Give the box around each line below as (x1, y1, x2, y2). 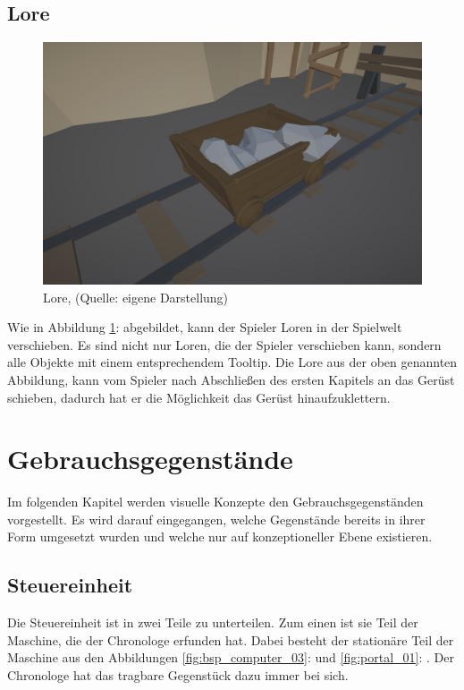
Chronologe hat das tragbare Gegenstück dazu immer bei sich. (7, 666, 349, 685)
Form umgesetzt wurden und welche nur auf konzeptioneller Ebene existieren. (7, 527, 433, 546)
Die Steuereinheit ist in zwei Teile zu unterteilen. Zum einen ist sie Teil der (7, 613, 418, 632)
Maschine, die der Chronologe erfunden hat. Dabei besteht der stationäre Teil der (7, 630, 454, 649)
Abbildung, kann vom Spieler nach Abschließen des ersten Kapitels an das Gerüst (7, 370, 455, 388)
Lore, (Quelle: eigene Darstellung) (43, 287, 229, 306)
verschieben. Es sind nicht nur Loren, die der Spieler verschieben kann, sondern (7, 335, 442, 354)
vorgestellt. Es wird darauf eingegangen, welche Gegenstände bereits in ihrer (7, 509, 426, 528)
